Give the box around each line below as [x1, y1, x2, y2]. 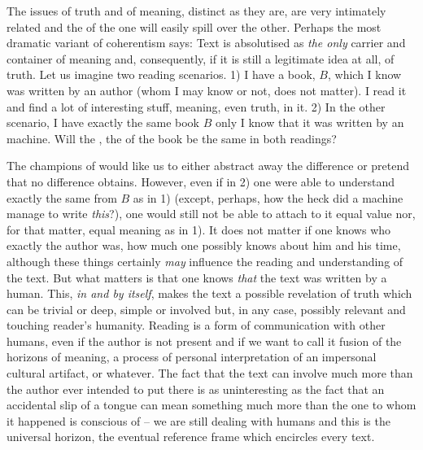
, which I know [328, 66, 402, 83]
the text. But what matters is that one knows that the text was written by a [7, 269, 387, 286]
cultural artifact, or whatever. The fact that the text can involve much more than [7, 365, 413, 382]
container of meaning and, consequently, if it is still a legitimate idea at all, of [7, 50, 395, 67]
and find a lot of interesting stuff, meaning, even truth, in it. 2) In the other [7, 98, 386, 115]
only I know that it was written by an [215, 114, 404, 131]
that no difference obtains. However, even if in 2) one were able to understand [7, 173, 395, 190]
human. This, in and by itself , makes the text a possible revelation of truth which [7, 285, 412, 302]
